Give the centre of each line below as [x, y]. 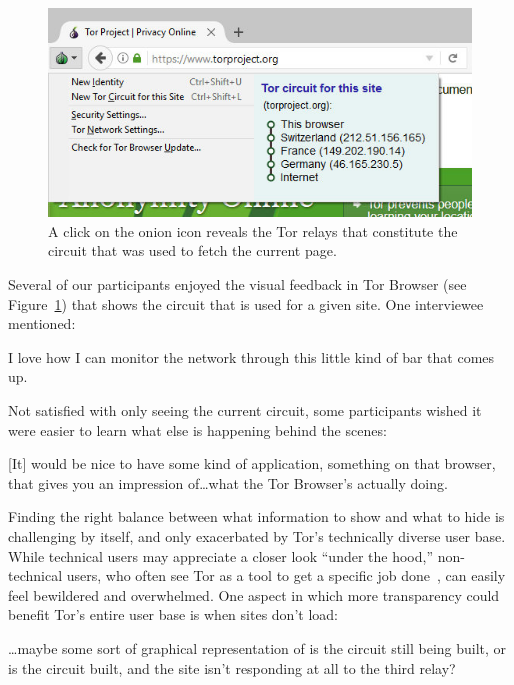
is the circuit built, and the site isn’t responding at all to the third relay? [232, 667]
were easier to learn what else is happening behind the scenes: [197, 429]
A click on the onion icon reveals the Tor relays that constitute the [253, 230]
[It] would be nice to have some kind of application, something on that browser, [252, 463]
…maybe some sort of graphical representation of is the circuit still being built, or [257, 647]
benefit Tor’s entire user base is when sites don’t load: [173, 614]
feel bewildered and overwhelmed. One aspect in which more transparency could [254, 594]
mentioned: [42, 323]
